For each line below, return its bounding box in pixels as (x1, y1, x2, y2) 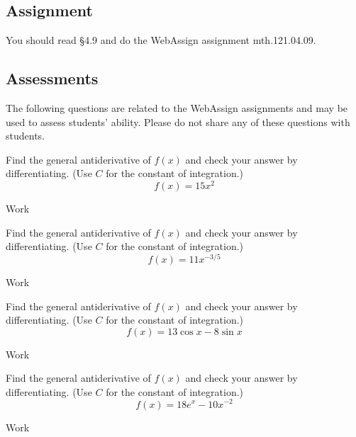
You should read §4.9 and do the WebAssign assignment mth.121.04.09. (6, 33, 316, 47)
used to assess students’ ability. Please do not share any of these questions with (6, 114, 350, 129)
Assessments (6, 67, 99, 89)
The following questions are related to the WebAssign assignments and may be (6, 101, 348, 115)
